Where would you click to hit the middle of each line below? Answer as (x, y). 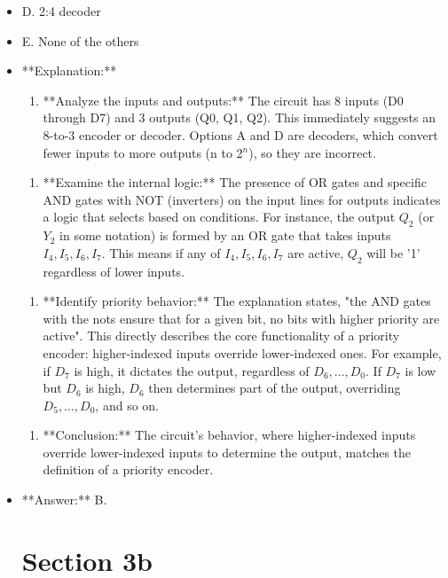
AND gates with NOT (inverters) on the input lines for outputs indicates (242, 199)
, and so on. (127, 405)
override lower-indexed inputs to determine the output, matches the (227, 452)
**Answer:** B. (64, 500)
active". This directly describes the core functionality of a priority (221, 336)
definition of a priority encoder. (128, 469)
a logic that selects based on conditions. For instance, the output (219, 217)
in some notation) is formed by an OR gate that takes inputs (225, 235)
